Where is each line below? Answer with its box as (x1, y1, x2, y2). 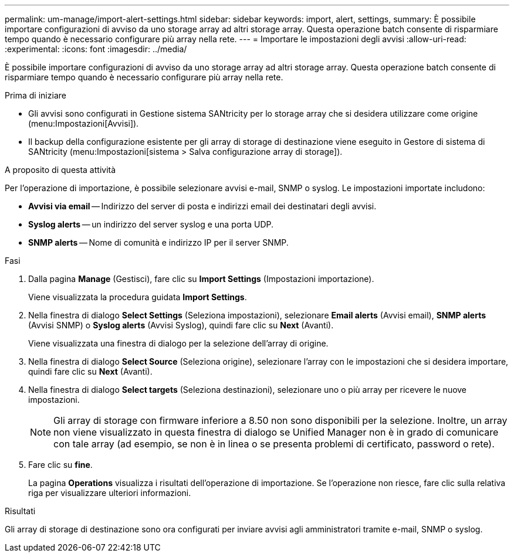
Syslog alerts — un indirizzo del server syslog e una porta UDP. (28, 219, 274, 229)
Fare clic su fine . (28, 460, 93, 470)
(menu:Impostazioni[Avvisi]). (28, 118, 139, 128)
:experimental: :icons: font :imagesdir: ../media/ (5, 44, 187, 54)
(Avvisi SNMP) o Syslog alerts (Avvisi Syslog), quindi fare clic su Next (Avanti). (28, 320, 334, 330)
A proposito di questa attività (5, 165, 116, 175)
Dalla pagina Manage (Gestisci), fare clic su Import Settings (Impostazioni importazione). (28, 274, 374, 284)
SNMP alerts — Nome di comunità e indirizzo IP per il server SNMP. (28, 237, 289, 247)
